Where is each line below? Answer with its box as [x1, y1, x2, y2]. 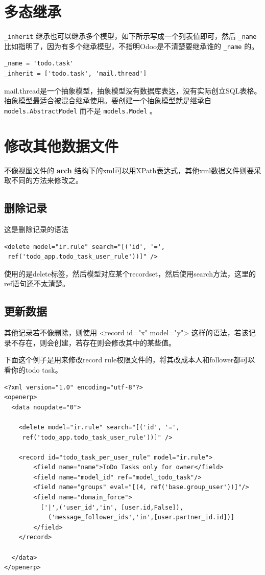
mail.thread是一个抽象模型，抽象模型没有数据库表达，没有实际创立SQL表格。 [4, 85, 261, 96]
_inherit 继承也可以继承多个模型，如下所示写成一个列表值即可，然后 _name [4, 31, 257, 41]
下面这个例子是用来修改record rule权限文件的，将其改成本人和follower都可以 [4, 354, 255, 365]
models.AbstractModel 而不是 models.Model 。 [4, 105, 157, 116]
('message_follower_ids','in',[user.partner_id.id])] [47, 514, 235, 521]
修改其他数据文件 [4, 135, 119, 156]
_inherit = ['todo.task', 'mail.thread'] [4, 70, 147, 78]
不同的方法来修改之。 [11, 175, 83, 186]
